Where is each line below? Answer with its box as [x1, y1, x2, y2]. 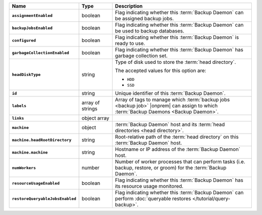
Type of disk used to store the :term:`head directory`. [115, 59, 236, 65]
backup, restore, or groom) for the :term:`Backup [115, 165, 227, 171]
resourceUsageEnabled [12, 181, 60, 186]
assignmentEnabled [12, 13, 53, 18]
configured [12, 38, 36, 43]
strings [82, 106, 98, 112]
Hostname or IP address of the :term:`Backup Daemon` [115, 146, 241, 153]
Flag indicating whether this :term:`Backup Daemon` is [115, 34, 239, 41]
